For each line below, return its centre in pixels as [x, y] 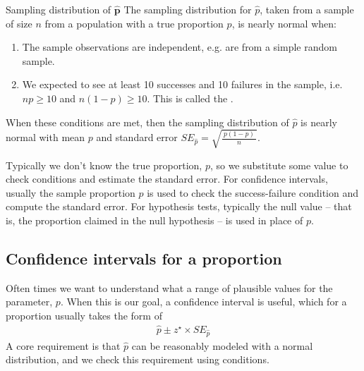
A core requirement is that [63, 345]
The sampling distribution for [188, 9]
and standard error [137, 137]
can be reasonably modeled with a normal [222, 345]
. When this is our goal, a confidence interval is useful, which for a [204, 302]
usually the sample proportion [71, 192]
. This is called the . [190, 98]
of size [19, 23]
